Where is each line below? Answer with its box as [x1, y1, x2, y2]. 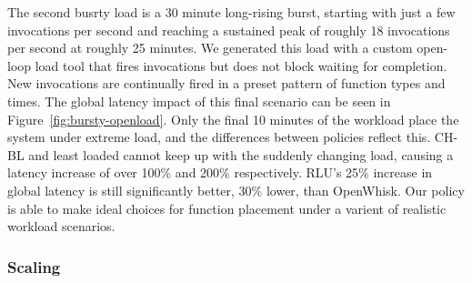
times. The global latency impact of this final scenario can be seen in [7, 91, 391, 110]
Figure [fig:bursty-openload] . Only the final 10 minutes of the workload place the [7, 109, 459, 128]
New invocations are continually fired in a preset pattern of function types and [7, 74, 446, 93]
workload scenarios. [7, 217, 115, 236]
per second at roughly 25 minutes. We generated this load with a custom [7, 38, 413, 57]
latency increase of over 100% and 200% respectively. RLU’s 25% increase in [7, 163, 433, 182]
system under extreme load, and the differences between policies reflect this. [7, 127, 431, 147]
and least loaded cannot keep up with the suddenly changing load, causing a [28, 145, 454, 164]
